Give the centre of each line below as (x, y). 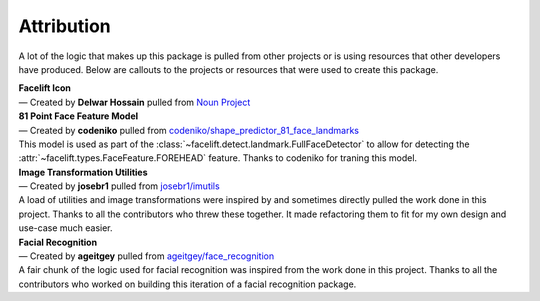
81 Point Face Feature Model (78, 116)
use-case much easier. (66, 228)
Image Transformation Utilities (83, 172)
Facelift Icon (45, 88)
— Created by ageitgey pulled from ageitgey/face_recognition (146, 256)
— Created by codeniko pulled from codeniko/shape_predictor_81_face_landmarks (189, 130)
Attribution (64, 26)
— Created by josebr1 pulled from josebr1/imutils (119, 186)
